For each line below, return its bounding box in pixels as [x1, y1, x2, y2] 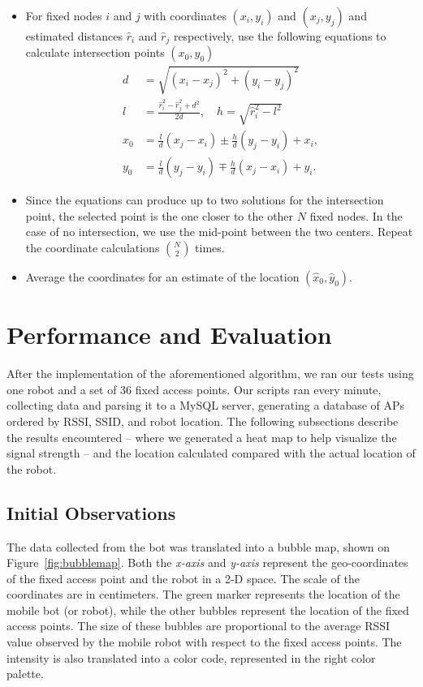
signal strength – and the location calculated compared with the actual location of [6, 444, 416, 462]
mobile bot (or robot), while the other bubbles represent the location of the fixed [6, 601, 409, 618]
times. [195, 239, 225, 256]
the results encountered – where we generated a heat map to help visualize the [6, 428, 397, 445]
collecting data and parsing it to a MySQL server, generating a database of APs [6, 397, 405, 414]
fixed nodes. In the [309, 207, 403, 224]
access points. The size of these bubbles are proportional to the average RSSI [6, 617, 391, 634]
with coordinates [144, 7, 227, 24]
